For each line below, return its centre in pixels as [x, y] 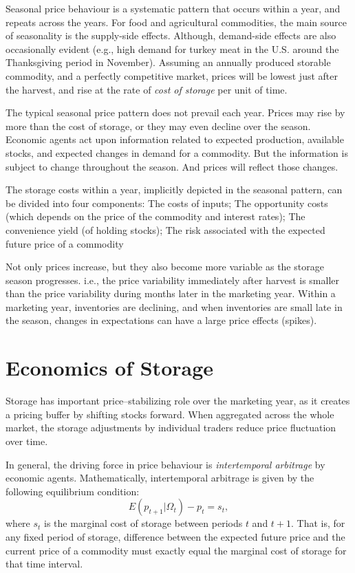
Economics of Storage [110, 368]
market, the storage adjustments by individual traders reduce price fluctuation [171, 428]
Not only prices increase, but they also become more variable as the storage [165, 267]
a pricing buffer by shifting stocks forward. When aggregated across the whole [170, 414]
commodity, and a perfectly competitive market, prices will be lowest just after [172, 75]
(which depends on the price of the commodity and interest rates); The [155, 216]
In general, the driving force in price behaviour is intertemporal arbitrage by [165, 464]
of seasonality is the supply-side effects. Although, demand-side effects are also [171, 35]
